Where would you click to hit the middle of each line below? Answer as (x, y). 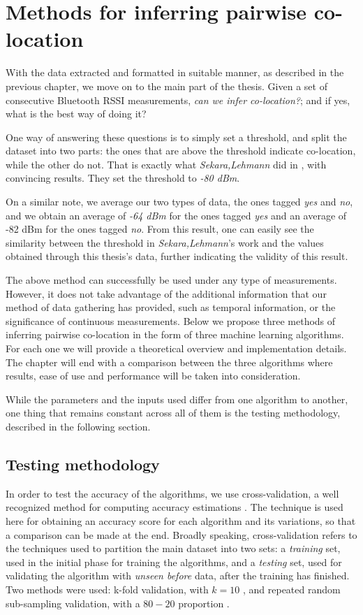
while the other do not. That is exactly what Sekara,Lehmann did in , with (166, 164)
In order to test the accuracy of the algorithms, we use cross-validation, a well (172, 493)
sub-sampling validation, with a (73, 603)
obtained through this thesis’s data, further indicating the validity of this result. (177, 256)
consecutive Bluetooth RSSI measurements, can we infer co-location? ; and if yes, (178, 100)
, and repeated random (291, 589)
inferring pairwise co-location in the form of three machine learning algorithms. (175, 334)
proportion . (204, 603)
